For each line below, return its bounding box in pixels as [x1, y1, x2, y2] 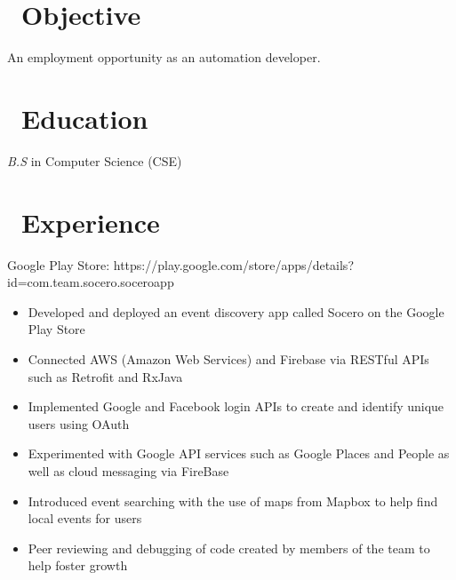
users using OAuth [28, 414, 130, 433]
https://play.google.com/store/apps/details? [113, 255, 354, 274]
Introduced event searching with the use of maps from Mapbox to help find [28, 491, 438, 510]
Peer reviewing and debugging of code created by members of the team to [28, 538, 430, 557]
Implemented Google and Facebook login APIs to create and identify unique [28, 397, 444, 416]
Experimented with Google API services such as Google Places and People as [28, 444, 450, 463]
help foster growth [28, 556, 128, 575]
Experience [21, 203, 160, 240]
